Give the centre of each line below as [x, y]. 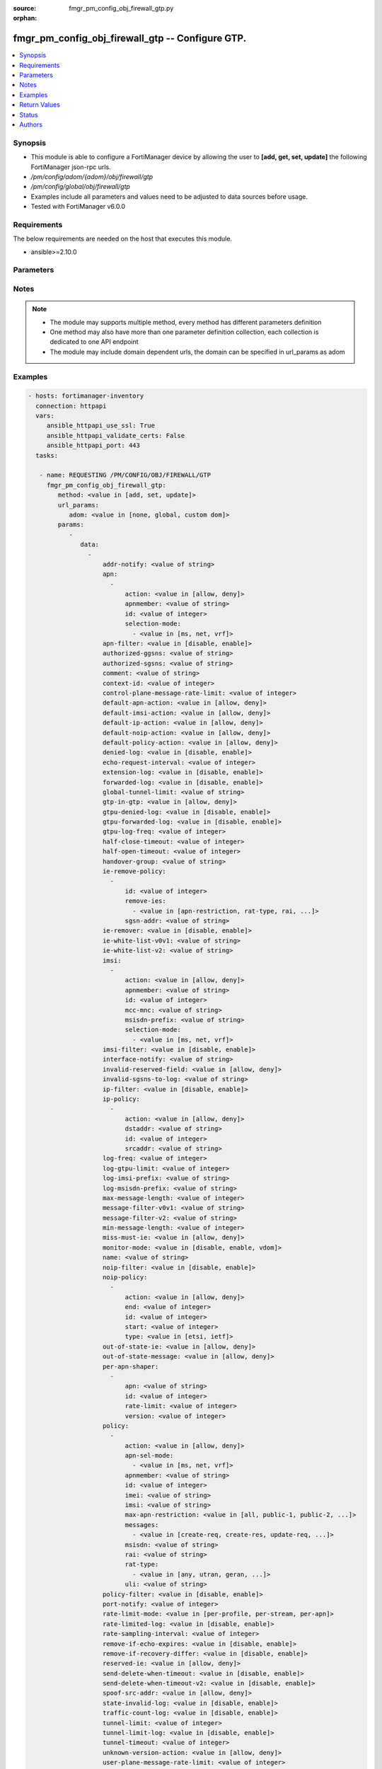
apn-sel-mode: [149, 1456]
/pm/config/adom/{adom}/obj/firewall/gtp [92, 176]
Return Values [40, 105]
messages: [142, 1525]
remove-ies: [145, 901]
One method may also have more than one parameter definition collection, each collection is [184, 332]
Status [29, 115]
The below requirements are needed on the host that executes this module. [123, 239]
